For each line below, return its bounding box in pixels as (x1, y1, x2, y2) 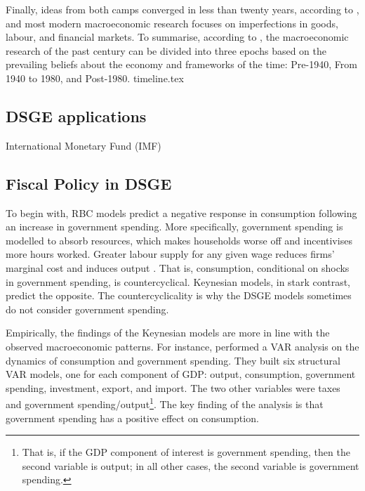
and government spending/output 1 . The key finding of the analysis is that (6, 395, 324, 411)
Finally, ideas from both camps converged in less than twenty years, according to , (6, 2, 359, 16)
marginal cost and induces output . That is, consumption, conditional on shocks (6, 260, 350, 275)
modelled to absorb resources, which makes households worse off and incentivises (6, 233, 352, 247)
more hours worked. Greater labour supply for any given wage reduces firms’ (6, 247, 335, 261)
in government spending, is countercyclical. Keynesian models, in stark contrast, (6, 274, 351, 289)
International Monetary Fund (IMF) (6, 138, 161, 152)
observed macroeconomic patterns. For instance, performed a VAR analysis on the (6, 339, 359, 353)
